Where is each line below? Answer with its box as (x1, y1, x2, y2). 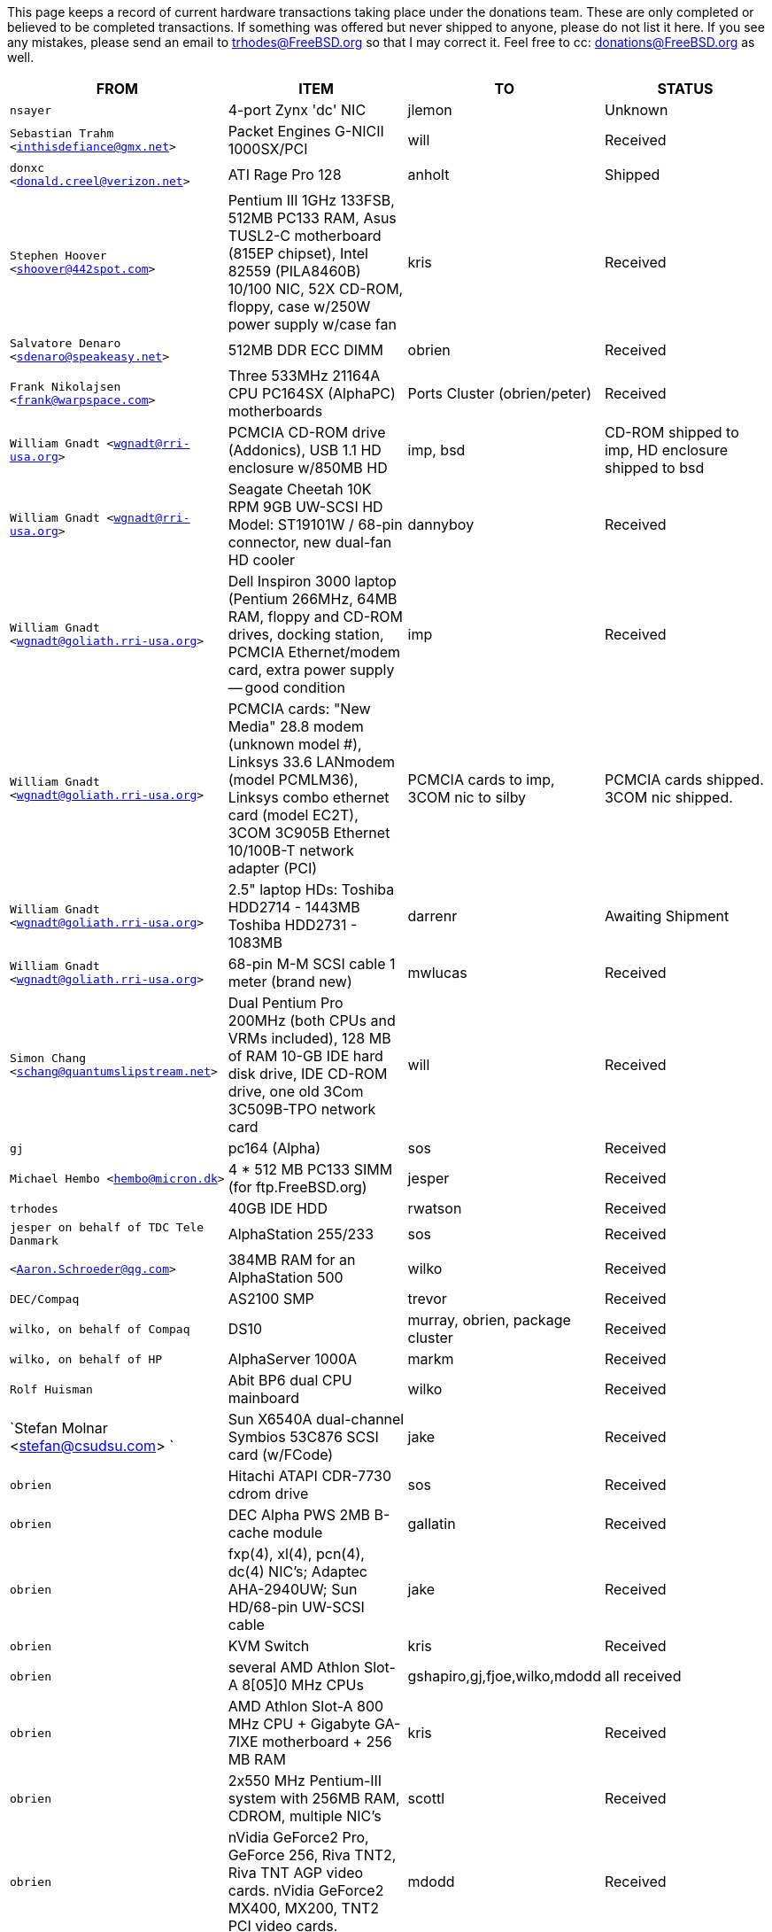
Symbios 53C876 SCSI (228, 1428, 379, 1446)
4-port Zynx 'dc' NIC (228, 101, 367, 119)
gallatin (407, 1515, 456, 1532)
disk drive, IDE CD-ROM (228, 1065, 388, 1082)
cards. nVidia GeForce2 (228, 1882, 384, 1899)
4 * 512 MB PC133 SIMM (228, 1160, 393, 1178)
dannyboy (407, 516, 475, 533)
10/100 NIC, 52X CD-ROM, (228, 280, 404, 298)
